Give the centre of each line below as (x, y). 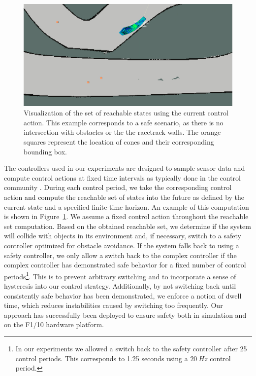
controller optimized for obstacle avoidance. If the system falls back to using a (122, 245)
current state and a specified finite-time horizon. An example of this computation (127, 207)
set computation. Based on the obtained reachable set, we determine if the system (128, 226)
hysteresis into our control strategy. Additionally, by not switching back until (120, 285)
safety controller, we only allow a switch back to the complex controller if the (120, 255)
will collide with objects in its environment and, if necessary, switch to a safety (123, 236)
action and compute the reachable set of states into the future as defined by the (124, 197)
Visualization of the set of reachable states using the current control (126, 113)
